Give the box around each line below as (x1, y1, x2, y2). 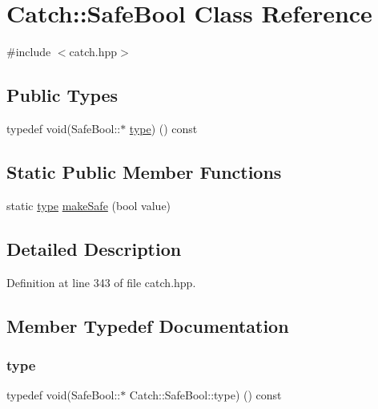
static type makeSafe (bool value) (6, 196, 171, 213)
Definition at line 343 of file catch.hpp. (6, 273, 196, 290)
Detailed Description (6, 236, 182, 261)
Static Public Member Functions (6, 159, 282, 184)
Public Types (6, 83, 119, 107)
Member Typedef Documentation (6, 313, 289, 338)
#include (6, 43, 51, 60)
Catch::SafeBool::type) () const (129, 387, 282, 403)
